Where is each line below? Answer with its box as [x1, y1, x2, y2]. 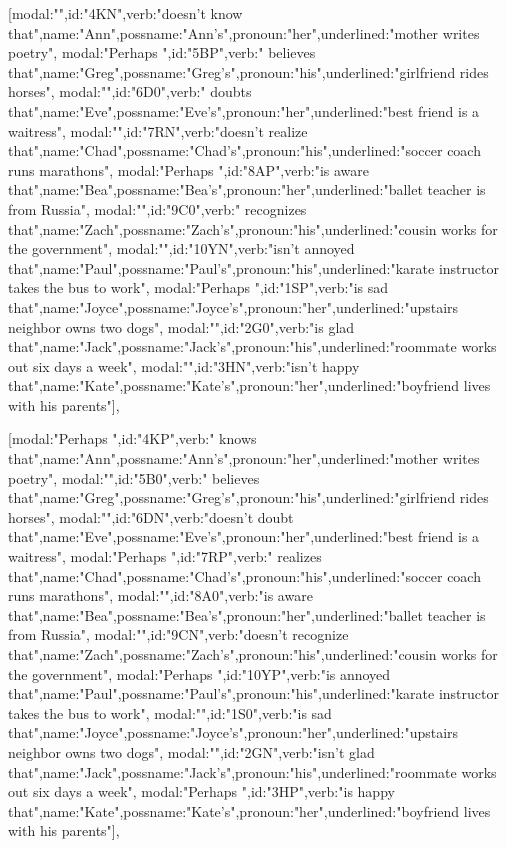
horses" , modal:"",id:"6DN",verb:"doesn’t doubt [8, 506, 294, 527]
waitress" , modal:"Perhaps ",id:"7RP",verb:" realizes [8, 546, 322, 567]
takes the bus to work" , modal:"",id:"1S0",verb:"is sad [8, 702, 332, 723]
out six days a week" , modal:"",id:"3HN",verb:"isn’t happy [8, 355, 360, 376]
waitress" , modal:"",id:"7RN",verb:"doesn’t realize [8, 120, 308, 141]
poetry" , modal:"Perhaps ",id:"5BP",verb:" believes [8, 42, 316, 63]
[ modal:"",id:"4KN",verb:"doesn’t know [8, 3, 243, 23]
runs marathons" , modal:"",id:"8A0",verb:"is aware [8, 585, 313, 606]
